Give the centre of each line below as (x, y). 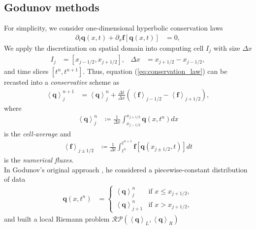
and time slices (26, 71)
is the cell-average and (38, 133)
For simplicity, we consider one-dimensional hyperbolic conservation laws (113, 28)
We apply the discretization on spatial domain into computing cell (104, 48)
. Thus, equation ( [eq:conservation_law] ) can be (155, 71)
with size (227, 48)
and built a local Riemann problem (57, 218)
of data (15, 179)
